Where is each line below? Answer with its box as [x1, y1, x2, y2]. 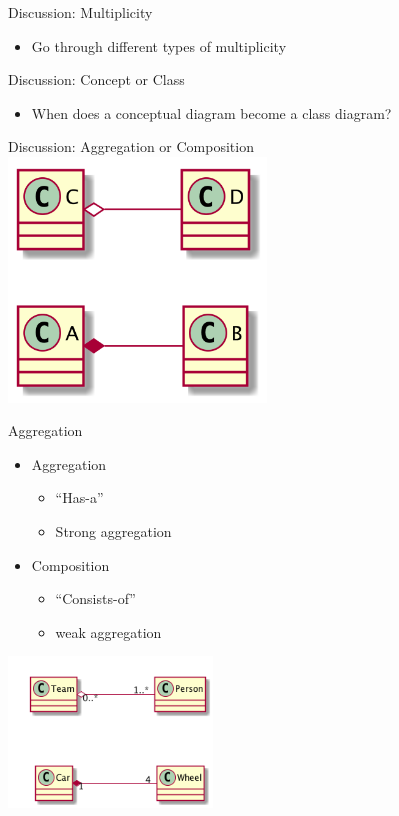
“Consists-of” [55, 588, 136, 609]
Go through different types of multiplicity [31, 35, 287, 56]
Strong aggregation [55, 521, 172, 541]
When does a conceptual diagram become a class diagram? [31, 102, 392, 123]
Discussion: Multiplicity [8, 2, 153, 22]
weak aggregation [55, 621, 162, 642]
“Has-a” [55, 487, 104, 508]
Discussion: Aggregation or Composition [8, 136, 254, 157]
